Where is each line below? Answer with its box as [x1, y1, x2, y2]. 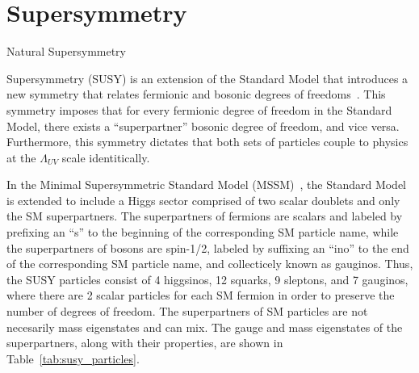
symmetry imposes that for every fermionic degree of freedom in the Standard [6, 101, 392, 118]
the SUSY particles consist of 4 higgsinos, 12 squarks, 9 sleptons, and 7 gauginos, [6, 270, 409, 287]
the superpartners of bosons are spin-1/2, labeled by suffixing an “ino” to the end [6, 239, 409, 256]
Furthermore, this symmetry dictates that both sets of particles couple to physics [6, 133, 409, 150]
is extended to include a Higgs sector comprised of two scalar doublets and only [6, 191, 400, 208]
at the [6, 149, 36, 166]
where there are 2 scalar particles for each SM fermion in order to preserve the [6, 287, 395, 304]
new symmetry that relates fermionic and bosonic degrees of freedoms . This [6, 86, 386, 103]
